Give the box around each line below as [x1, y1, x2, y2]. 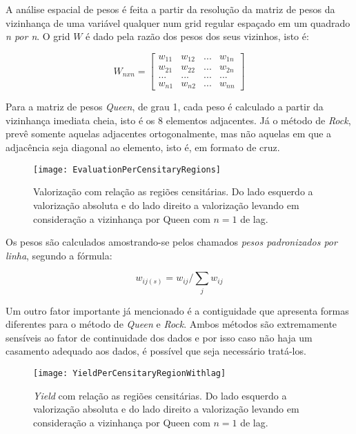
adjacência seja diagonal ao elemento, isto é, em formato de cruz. [6, 140, 280, 155]
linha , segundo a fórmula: [6, 248, 112, 262]
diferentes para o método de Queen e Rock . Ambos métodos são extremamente [6, 317, 337, 331]
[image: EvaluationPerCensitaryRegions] [33, 164, 221, 175]
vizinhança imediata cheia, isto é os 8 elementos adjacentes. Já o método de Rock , [6, 112, 351, 127]
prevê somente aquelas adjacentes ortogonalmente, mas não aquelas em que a [6, 126, 332, 141]
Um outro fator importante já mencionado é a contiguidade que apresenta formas [6, 303, 349, 317]
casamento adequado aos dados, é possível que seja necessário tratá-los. [6, 344, 306, 358]
